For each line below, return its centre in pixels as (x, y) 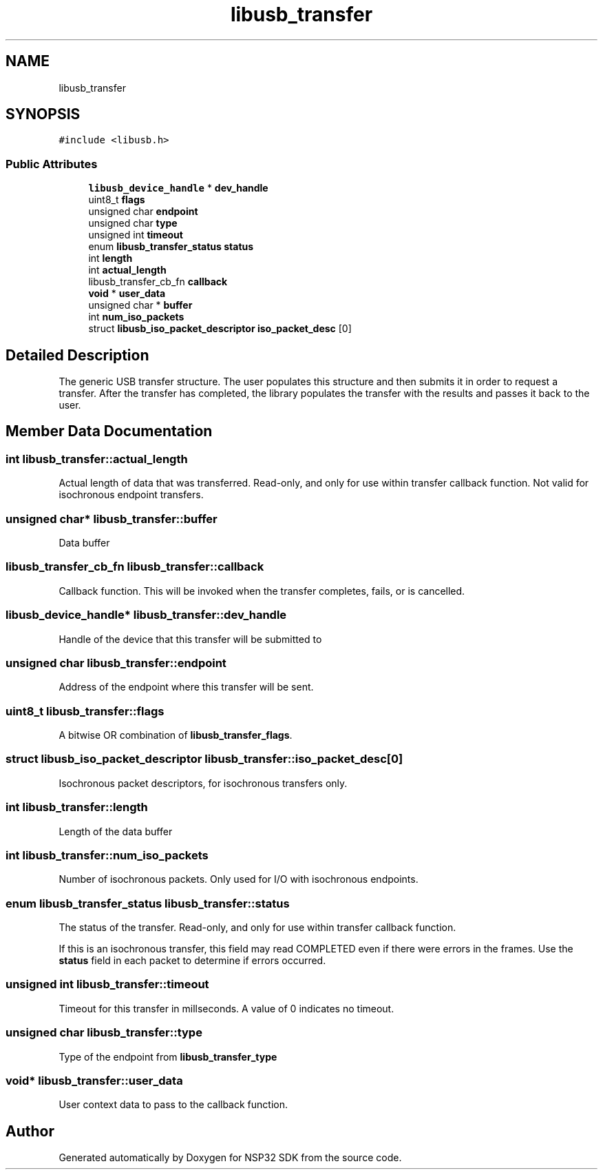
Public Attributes (52, 164)
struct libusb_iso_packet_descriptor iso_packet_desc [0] (220, 329)
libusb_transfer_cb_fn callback (158, 282)
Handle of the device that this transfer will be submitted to (190, 639)
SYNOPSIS (43, 114)
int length (110, 258)
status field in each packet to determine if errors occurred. (192, 960)
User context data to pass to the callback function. (173, 1105)
